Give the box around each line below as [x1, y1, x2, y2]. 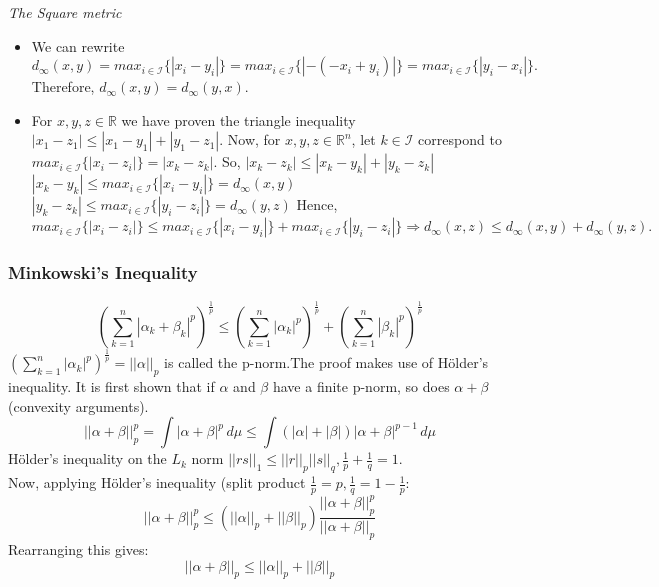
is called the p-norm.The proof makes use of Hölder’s [164, 352, 489, 373]
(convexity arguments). [8, 395, 149, 416]
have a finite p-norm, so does [272, 376, 450, 397]
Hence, [296, 194, 338, 215]
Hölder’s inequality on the [8, 448, 167, 469]
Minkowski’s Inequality [8, 260, 198, 285]
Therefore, [31, 76, 95, 97]
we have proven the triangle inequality [121, 109, 356, 130]
